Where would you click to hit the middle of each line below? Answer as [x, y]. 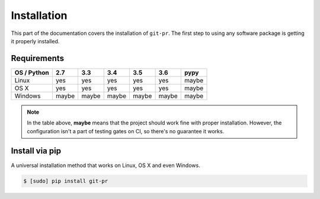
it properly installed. [35, 41]
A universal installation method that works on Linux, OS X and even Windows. [106, 165]
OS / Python [32, 72]
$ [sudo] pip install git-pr [66, 181]
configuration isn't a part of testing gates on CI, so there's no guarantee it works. [126, 131]
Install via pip [36, 151]
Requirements [38, 58]
